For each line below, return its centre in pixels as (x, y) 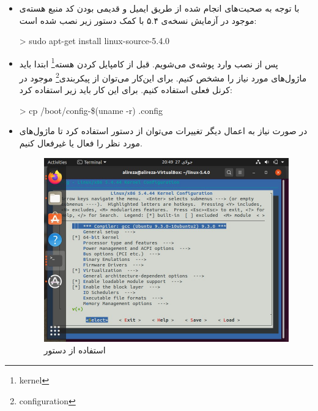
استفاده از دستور (75, 350)
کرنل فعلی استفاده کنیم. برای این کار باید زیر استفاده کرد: (126, 90)
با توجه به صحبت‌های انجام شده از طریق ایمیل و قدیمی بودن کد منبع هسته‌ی (159, 8)
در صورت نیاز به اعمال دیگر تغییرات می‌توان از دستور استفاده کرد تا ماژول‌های (163, 131)
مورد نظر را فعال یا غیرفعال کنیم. (81, 143)
